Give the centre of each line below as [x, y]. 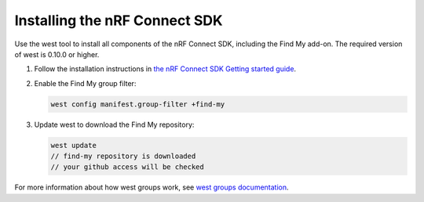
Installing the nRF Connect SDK [119, 20]
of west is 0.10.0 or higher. [57, 54]
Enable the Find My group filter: [85, 83]
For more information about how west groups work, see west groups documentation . [152, 187]
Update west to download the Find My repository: [114, 124]
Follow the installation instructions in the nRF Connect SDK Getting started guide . [165, 69]
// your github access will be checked [127, 167]
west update [74, 145]
